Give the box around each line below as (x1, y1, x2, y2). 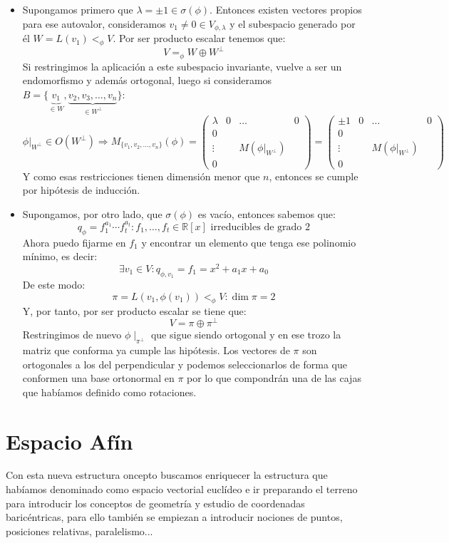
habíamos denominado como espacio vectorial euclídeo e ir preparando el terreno (6, 482, 358, 497)
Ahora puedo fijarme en (22, 234, 126, 249)
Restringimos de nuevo (22, 327, 122, 342)
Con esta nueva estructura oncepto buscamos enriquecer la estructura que (6, 467, 328, 482)
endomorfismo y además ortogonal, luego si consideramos (22, 73, 272, 88)
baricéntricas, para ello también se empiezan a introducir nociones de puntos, (6, 510, 343, 524)
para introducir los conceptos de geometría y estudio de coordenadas (6, 495, 305, 510)
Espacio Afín (6, 426, 133, 455)
